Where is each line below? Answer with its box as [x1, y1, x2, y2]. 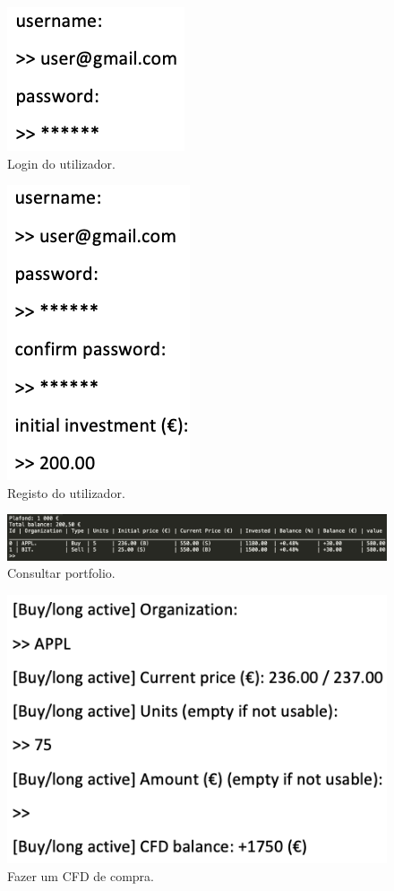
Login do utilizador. [7, 153, 116, 172]
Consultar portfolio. [7, 563, 116, 582]
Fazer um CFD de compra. [7, 866, 154, 885]
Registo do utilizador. [7, 483, 125, 502]
